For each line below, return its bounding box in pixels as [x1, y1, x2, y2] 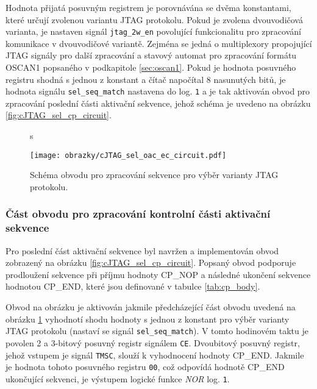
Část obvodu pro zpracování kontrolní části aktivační [5, 206, 271, 221]
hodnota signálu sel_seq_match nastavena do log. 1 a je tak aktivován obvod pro [5, 85, 310, 98]
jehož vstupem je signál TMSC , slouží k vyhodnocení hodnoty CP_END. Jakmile [5, 348, 304, 361]
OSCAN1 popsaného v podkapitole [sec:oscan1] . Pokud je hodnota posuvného [5, 61, 296, 74]
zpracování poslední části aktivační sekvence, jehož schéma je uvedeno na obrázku [5, 96, 311, 109]
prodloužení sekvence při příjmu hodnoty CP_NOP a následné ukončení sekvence [5, 268, 311, 280]
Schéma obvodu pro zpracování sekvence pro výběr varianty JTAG [30, 168, 279, 181]
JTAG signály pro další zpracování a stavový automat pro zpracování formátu [5, 49, 297, 62]
